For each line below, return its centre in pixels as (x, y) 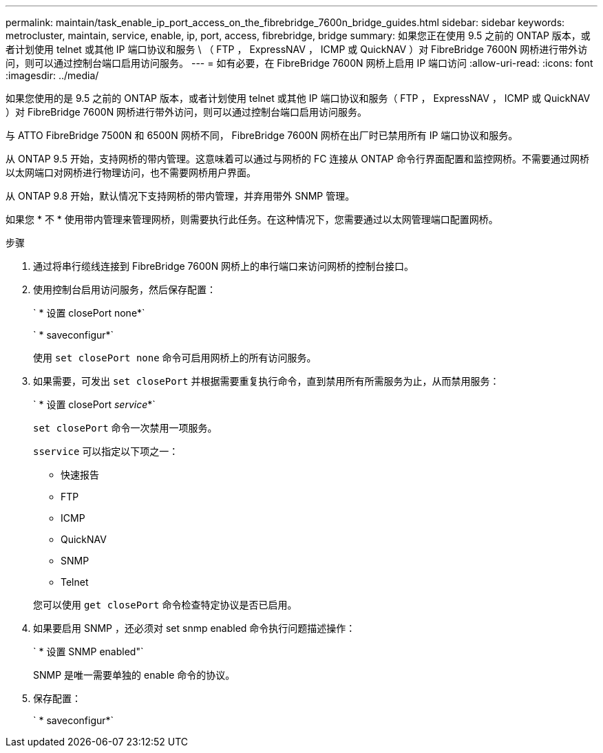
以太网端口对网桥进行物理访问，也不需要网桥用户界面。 (131, 172)
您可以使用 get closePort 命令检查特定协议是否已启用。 (165, 605)
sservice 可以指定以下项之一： (106, 451)
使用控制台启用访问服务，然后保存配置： (125, 289)
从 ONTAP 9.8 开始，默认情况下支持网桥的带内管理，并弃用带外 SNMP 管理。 (180, 196)
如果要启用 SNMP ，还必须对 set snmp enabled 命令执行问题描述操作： (194, 628)
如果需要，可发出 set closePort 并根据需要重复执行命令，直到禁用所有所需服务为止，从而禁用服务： (266, 381)
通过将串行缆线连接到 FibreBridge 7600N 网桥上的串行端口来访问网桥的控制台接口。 (224, 266)
